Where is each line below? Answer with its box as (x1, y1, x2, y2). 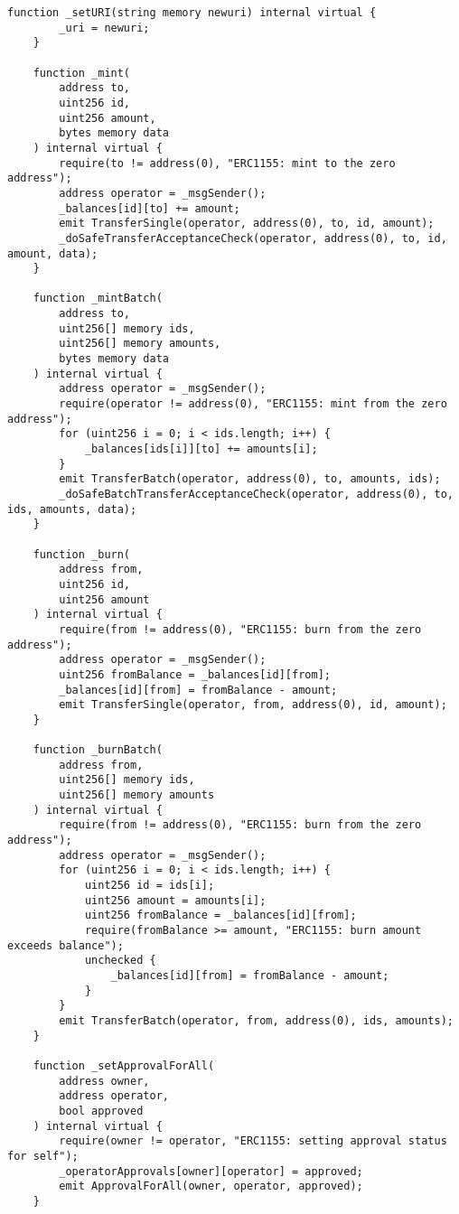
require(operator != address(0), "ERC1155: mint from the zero (59, 397, 447, 411)
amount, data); (7, 247, 98, 260)
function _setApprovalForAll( (33, 1059, 215, 1072)
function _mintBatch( (33, 292, 163, 305)
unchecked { (84, 954, 156, 967)
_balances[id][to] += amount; (59, 201, 240, 215)
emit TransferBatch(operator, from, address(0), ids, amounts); (59, 1013, 454, 1027)
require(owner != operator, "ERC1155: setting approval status (59, 1135, 447, 1148)
